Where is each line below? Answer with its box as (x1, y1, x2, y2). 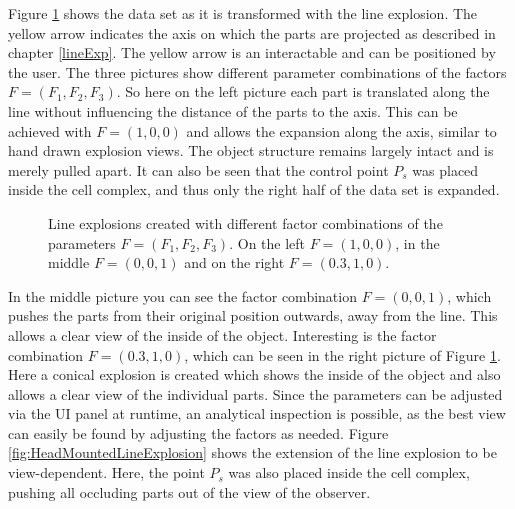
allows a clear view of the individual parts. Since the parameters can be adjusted (8, 383, 503, 404)
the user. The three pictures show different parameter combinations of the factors (8, 61, 507, 82)
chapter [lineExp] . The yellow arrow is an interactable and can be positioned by (8, 42, 496, 63)
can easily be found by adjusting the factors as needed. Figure (8, 422, 389, 443)
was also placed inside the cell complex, (228, 462, 470, 483)
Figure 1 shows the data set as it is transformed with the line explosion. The (8, 3, 478, 23)
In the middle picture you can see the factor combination (8, 285, 357, 306)
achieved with (8, 120, 92, 141)
